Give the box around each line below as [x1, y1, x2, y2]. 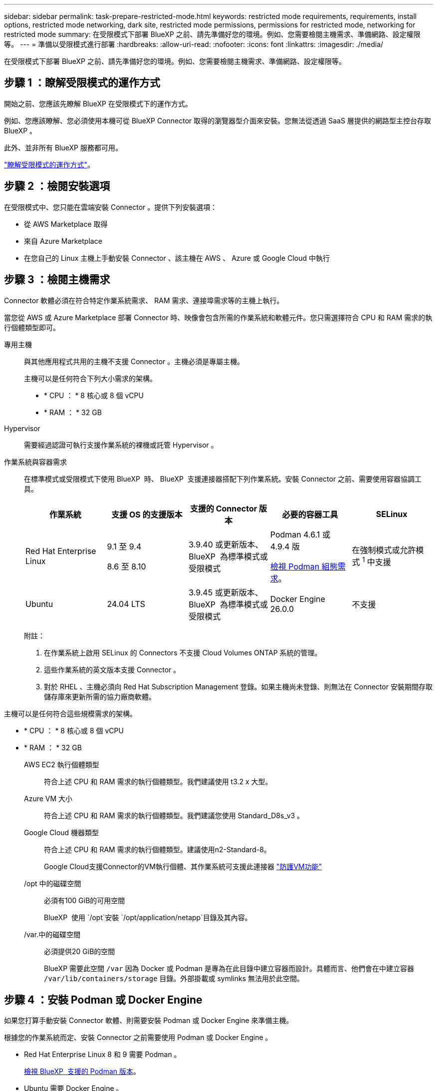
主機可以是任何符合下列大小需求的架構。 [24, 374, 157, 383]
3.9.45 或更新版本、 [189, 587, 263, 597]
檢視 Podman [270, 561, 320, 571]
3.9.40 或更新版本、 [189, 539, 263, 549]
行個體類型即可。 [4, 323, 60, 332]
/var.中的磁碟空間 [24, 930, 81, 939]
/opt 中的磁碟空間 [24, 879, 81, 888]
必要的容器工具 [282, 509, 338, 520]
